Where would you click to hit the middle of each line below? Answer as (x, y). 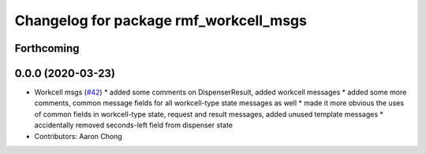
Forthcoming (47, 48)
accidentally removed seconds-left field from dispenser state (133, 125)
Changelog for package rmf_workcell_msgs (161, 20)
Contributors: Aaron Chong (78, 136)
